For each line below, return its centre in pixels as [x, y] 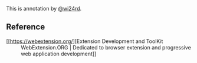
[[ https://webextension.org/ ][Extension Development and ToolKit [85, 41]
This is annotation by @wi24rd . [44, 9]
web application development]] [59, 54]
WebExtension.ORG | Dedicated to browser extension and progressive [106, 47]
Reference [26, 27]
